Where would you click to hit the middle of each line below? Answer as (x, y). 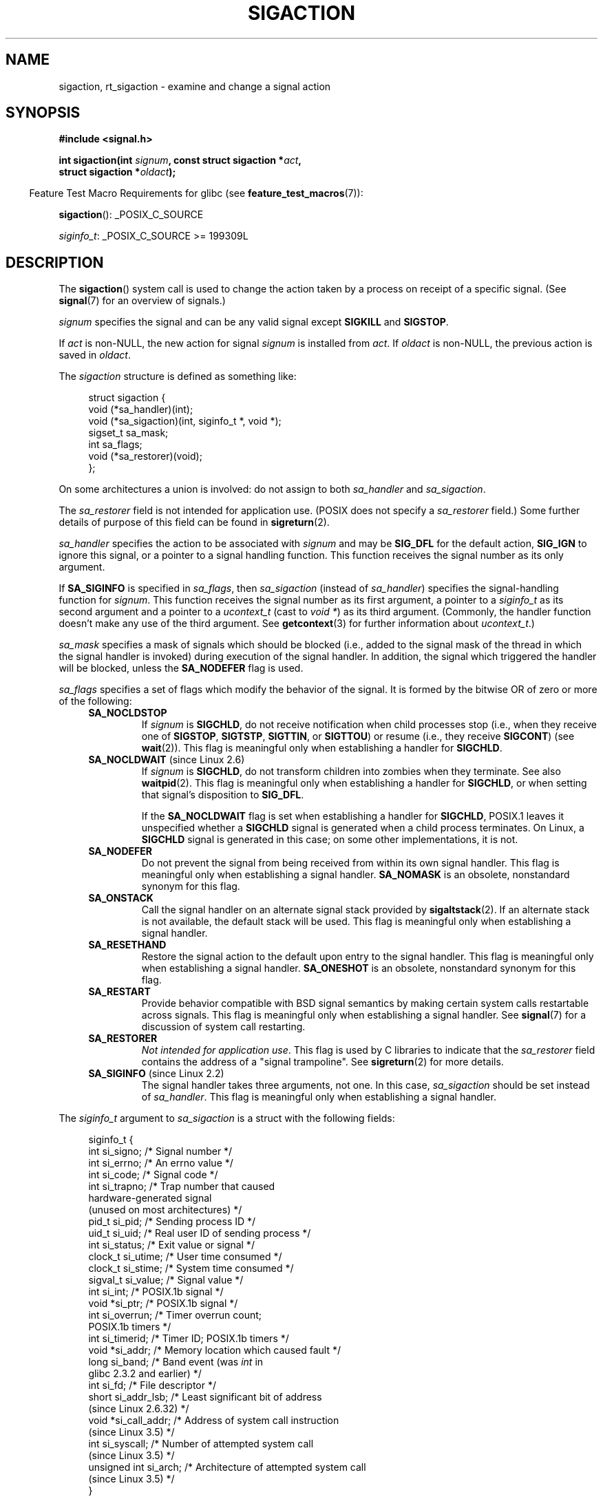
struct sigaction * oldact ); (117, 172)
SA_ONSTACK (121, 898)
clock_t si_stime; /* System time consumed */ (191, 1268)
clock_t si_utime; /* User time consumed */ (185, 1257)
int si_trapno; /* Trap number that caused (182, 1187)
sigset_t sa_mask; (128, 433)
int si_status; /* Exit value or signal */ (171, 1245)
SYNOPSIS (43, 113)
